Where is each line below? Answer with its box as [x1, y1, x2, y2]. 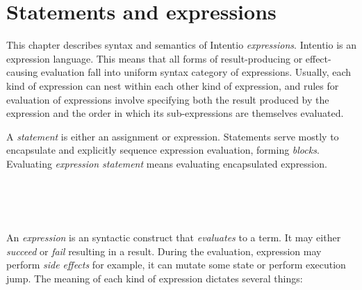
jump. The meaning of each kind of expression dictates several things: [6, 271, 303, 286]
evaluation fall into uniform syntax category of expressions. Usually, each [40, 65, 352, 79]
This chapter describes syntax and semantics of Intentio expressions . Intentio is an [6, 38, 356, 52]
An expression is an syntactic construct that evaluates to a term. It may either [6, 230, 341, 245]
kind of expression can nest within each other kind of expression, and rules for [6, 78, 339, 92]
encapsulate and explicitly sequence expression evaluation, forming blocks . [6, 143, 320, 157]
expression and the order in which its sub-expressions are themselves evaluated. [6, 106, 344, 120]
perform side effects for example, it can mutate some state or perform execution [6, 257, 346, 272]
